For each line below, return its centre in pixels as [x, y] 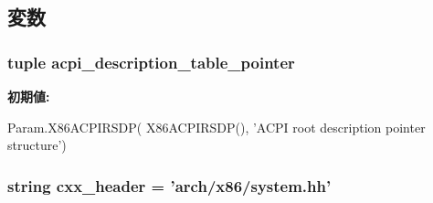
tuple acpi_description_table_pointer [151, 62]
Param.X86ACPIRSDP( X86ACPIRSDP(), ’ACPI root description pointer [216, 127]
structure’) [37, 145]
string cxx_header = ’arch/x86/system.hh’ [169, 185]
